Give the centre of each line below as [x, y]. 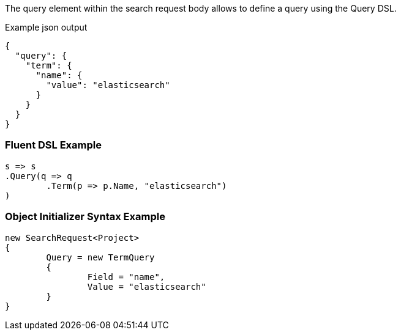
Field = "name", [126, 277]
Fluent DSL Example [53, 145]
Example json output [46, 27]
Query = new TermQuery [100, 257]
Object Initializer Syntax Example [85, 217]
